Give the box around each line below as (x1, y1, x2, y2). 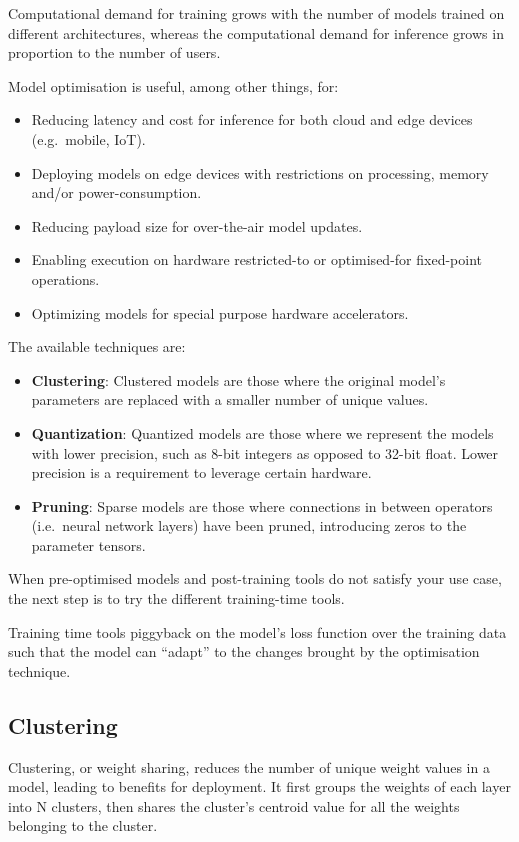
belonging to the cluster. (8, 815, 158, 836)
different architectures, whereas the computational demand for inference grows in (8, 22, 504, 43)
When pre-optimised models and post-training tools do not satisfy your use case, (8, 568, 502, 589)
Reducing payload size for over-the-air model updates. (31, 215, 363, 236)
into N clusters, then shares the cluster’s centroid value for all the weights (8, 795, 460, 816)
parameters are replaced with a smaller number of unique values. (31, 389, 429, 410)
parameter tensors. (31, 534, 146, 555)
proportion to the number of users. (8, 42, 221, 63)
